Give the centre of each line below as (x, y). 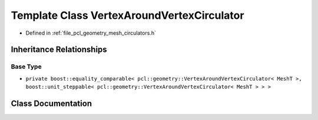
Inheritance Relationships (59, 50)
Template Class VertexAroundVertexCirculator (127, 15)
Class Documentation (52, 103)
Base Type (26, 66)
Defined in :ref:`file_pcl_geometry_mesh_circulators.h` (91, 33)
